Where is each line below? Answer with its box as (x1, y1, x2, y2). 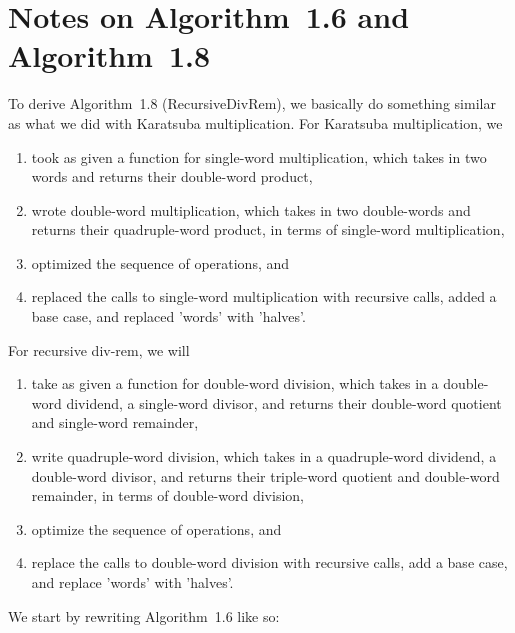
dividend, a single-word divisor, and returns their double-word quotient (66, 392, 502, 413)
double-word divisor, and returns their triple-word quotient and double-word (31, 465, 500, 486)
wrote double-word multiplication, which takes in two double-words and (31, 199, 471, 220)
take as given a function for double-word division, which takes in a (31, 373, 439, 394)
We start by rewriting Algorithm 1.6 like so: (8, 605, 280, 626)
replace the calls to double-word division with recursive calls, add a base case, (31, 552, 508, 573)
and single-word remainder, (31, 412, 199, 433)
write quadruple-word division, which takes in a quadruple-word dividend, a (31, 446, 497, 467)
